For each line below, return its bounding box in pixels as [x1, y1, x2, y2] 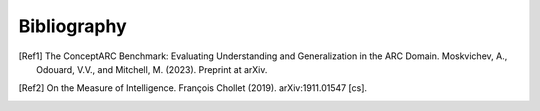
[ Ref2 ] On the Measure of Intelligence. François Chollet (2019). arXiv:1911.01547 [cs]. [18, 82, 368, 94]
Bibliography [18, 15, 127, 37]
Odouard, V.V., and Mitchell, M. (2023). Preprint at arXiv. [36, 63, 268, 75]
